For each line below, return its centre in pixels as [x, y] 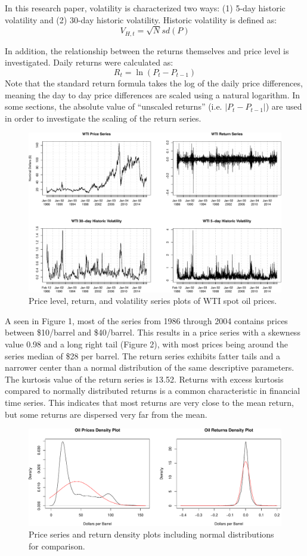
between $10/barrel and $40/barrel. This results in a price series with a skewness [153, 332]
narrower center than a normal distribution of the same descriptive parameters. [150, 367]
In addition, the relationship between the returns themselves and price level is [147, 50]
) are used [284, 106]
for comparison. [57, 546]
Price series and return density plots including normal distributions [151, 534]
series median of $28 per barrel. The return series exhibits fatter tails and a [142, 355]
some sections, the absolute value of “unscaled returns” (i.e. [114, 106]
